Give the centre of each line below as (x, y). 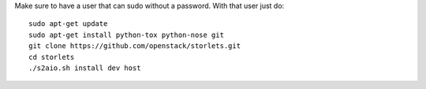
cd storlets (52, 57)
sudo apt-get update (68, 24)
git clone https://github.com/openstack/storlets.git (135, 46)
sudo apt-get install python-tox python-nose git (127, 35)
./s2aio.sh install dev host (85, 68)
